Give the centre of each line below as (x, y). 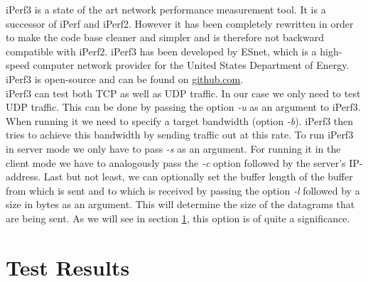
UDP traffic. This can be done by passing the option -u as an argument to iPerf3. (183, 107)
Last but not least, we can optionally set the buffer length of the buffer (198, 177)
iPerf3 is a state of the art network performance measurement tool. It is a (166, 9)
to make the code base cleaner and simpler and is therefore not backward (165, 37)
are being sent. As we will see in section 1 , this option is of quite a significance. (178, 218)
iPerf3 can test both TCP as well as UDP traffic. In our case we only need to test (183, 93)
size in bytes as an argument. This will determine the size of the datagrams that (180, 204)
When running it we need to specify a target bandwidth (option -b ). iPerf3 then (180, 120)
